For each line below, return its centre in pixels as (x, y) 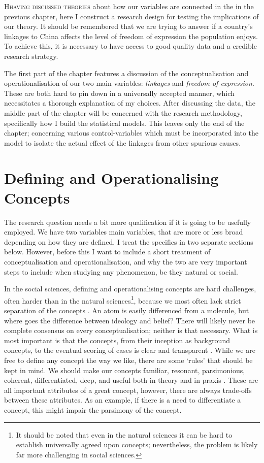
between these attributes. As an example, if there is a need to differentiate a (123, 400)
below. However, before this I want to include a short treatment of (107, 252)
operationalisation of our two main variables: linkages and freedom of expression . (129, 83)
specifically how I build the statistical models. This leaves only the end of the (124, 123)
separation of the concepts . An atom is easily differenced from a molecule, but (127, 310)
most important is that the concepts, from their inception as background (117, 340)
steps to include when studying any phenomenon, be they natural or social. (121, 271)
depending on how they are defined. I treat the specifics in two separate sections (129, 241)
